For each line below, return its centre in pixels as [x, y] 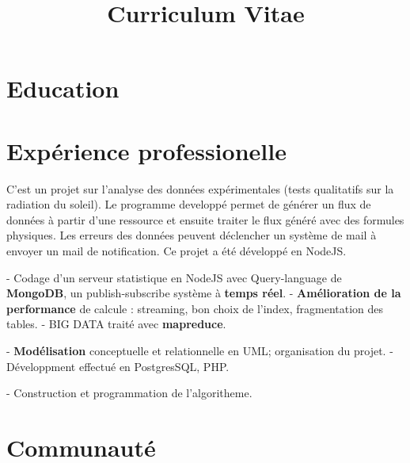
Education [63, 88]
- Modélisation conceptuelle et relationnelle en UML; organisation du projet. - [200, 351]
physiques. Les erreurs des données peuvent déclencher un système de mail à [192, 235]
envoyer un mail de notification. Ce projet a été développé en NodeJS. [177, 251]
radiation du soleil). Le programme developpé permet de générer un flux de [189, 204]
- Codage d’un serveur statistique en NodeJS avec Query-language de [174, 277]
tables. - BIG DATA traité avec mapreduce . [116, 324]
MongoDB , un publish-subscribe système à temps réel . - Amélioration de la [204, 293]
